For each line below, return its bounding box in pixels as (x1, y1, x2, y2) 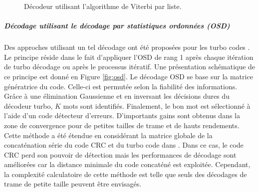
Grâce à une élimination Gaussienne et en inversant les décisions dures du (4, 91, 230, 101)
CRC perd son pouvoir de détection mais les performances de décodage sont (4, 149, 237, 160)
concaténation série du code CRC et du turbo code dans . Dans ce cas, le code (4, 140, 244, 150)
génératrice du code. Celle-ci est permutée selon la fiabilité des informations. (4, 81, 238, 91)
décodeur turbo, (4, 100, 53, 111)
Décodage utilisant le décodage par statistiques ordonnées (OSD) (4, 20, 230, 31)
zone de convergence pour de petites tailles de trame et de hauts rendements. (4, 120, 240, 130)
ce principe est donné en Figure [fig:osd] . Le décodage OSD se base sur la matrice (4, 71, 253, 81)
